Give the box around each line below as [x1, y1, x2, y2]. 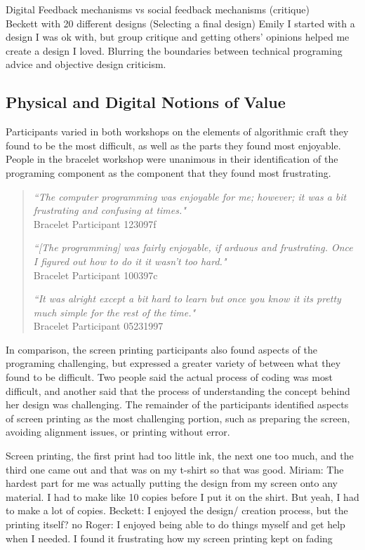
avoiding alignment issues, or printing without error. [6, 424, 230, 439]
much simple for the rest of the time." [33, 304, 196, 319]
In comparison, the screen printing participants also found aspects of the [6, 342, 317, 356]
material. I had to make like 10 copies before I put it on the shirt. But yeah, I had [6, 489, 359, 504]
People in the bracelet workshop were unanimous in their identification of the [6, 152, 338, 166]
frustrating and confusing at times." [33, 203, 186, 217]
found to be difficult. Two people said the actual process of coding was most [6, 370, 333, 384]
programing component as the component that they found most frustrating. [6, 165, 331, 180]
